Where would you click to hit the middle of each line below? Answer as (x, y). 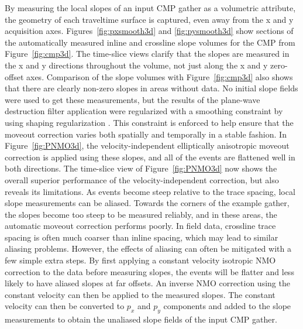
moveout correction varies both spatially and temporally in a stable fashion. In (146, 134)
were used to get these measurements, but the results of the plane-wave (132, 99)
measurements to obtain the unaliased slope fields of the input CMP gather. (141, 319)
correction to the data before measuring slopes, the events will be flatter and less (149, 271)
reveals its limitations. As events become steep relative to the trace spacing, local (150, 191)
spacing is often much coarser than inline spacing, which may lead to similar (142, 237)
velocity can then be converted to (65, 306)
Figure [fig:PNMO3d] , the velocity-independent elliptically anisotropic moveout (147, 145)
